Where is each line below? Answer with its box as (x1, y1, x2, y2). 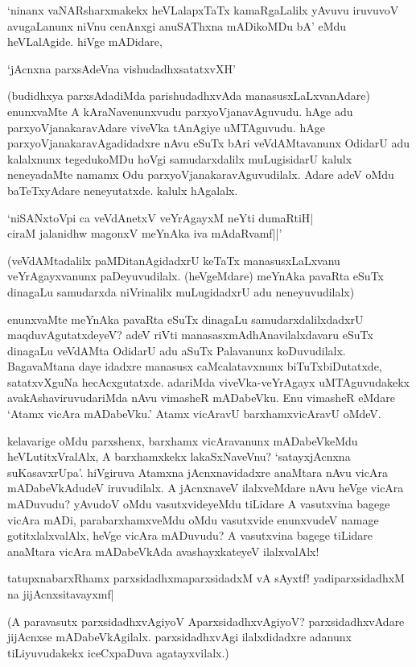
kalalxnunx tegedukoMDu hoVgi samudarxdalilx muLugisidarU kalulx (7, 150, 352, 167)
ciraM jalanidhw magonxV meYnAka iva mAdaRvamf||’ (7, 225, 282, 242)
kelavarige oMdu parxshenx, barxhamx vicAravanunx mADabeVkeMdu (7, 432, 358, 449)
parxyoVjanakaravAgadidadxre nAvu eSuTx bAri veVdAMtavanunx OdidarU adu (7, 135, 410, 151)
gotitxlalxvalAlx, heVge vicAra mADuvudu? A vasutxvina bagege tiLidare (7, 527, 373, 544)
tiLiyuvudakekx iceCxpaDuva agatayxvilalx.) (7, 644, 229, 661)
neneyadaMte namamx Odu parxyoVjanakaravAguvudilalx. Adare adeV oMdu (7, 166, 394, 183)
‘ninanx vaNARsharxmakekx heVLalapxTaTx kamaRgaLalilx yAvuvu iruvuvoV (7, 2, 399, 18)
